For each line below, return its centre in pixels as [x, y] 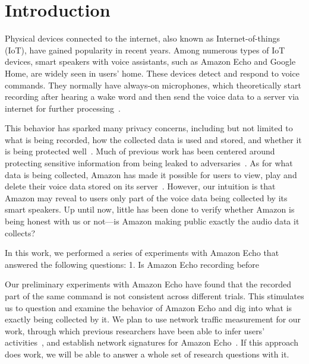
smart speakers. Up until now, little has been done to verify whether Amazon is [150, 209]
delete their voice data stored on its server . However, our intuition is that [140, 186]
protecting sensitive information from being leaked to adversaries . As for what [149, 163]
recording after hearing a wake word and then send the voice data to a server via [152, 96]
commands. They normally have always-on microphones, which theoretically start [153, 85]
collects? [20, 232]
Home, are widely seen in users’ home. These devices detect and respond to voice [152, 73]
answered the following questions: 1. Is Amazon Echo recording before [132, 264]
